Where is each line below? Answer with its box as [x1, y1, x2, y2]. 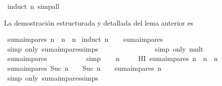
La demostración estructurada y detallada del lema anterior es [4, 17, 193, 28]
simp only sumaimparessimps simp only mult [7, 43, 204, 54]
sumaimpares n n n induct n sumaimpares [7, 34, 163, 44]
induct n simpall [7, 1, 60, 11]
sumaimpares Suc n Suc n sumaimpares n [7, 62, 161, 73]
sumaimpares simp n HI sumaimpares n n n [7, 53, 218, 63]
